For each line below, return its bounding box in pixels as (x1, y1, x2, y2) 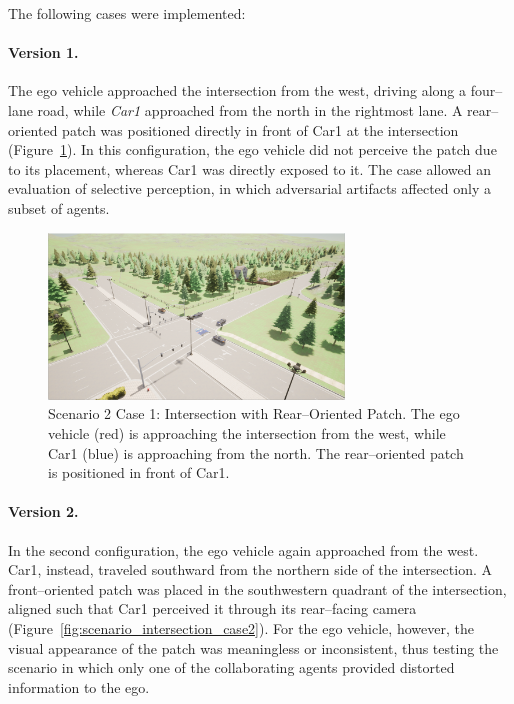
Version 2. (8, 501, 79, 522)
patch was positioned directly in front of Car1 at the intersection (62, 119, 459, 140)
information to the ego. (8, 676, 150, 697)
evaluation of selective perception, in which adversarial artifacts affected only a (8, 178, 491, 199)
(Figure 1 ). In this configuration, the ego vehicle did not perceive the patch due (8, 139, 497, 160)
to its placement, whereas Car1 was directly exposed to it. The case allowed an (8, 158, 492, 179)
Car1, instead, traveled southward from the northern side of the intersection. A (8, 559, 492, 580)
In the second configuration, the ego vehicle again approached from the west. (8, 539, 479, 560)
